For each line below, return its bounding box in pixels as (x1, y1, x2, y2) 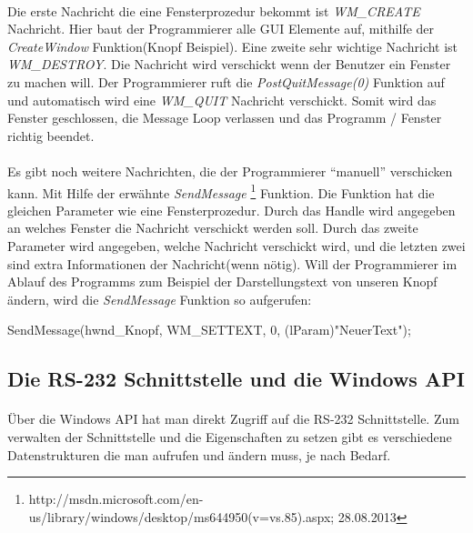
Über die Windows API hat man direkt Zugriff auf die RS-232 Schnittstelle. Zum (7, 409, 459, 428)
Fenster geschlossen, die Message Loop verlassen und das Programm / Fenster (7, 108, 442, 127)
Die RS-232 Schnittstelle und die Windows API (7, 365, 465, 393)
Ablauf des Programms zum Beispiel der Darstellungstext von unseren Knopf (7, 272, 438, 291)
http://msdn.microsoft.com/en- (28, 489, 204, 508)
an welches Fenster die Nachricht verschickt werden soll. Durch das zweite (7, 218, 418, 237)
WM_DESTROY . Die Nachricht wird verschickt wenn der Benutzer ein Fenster (7, 55, 451, 74)
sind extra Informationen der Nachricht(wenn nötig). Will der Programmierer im (7, 254, 458, 273)
